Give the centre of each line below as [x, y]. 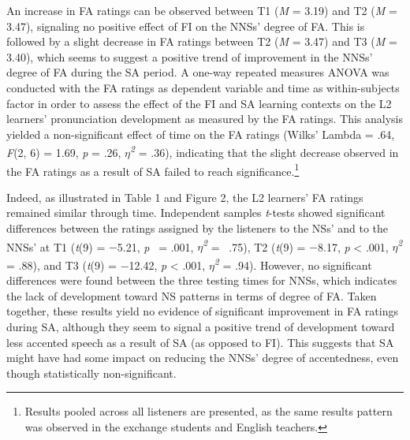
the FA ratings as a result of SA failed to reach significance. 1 [153, 170]
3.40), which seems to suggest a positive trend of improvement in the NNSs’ [190, 56]
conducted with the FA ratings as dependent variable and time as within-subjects [203, 87]
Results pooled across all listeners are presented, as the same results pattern [209, 411]
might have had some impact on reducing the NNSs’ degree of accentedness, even [203, 358]
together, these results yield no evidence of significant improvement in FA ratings [202, 311]
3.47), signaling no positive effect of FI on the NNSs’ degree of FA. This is [186, 26]
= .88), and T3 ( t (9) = [62, 265]
